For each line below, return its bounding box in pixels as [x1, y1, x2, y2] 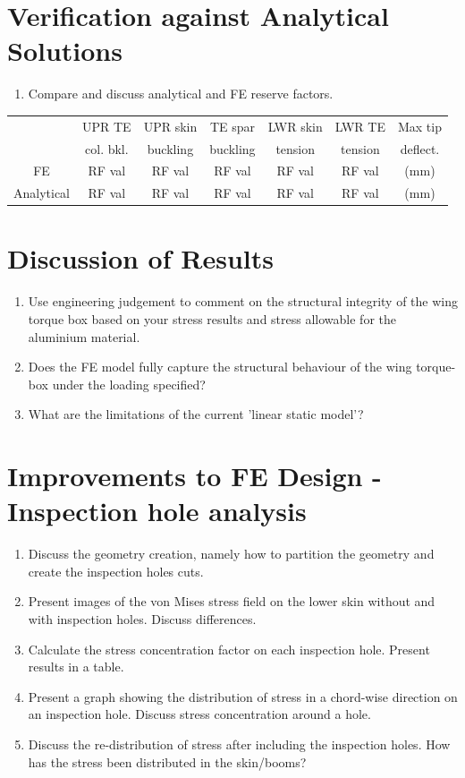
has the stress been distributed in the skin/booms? [28, 752, 307, 771]
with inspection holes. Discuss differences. [28, 610, 257, 628]
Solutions [7, 32, 123, 69]
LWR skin [267, 116, 323, 135]
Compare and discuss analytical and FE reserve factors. [28, 84, 334, 103]
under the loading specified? [52, 374, 206, 393]
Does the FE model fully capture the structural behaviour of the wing [28, 357, 412, 376]
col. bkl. [85, 139, 129, 158]
